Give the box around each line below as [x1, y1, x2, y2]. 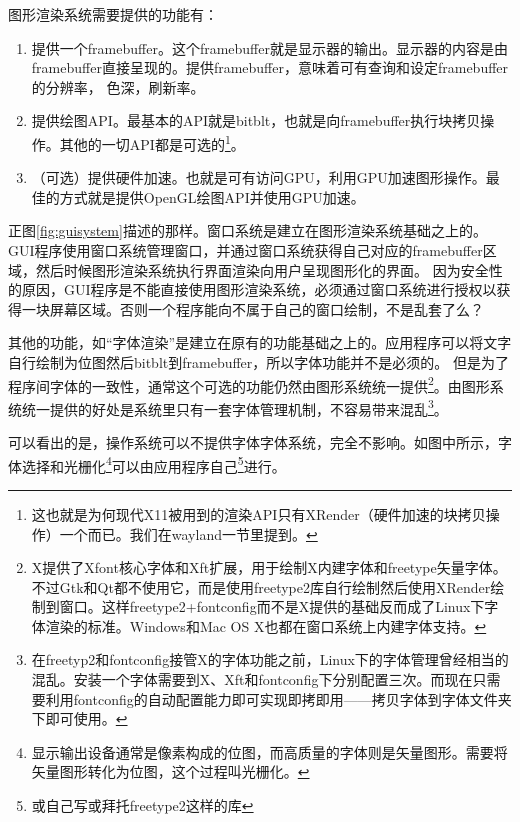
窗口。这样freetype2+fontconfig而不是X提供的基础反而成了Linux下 [59, 596, 485, 617]
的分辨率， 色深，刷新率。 [31, 76, 205, 97]
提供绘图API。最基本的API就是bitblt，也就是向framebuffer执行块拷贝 [31, 110, 481, 131]
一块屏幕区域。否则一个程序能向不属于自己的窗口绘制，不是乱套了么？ [21, 298, 484, 319]
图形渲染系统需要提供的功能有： [8, 4, 218, 24]
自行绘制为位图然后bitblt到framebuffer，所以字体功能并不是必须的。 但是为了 [8, 351, 509, 372]
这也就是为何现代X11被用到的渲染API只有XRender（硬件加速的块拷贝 [31, 503, 486, 524]
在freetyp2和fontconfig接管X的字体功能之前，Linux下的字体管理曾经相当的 [31, 649, 509, 670]
